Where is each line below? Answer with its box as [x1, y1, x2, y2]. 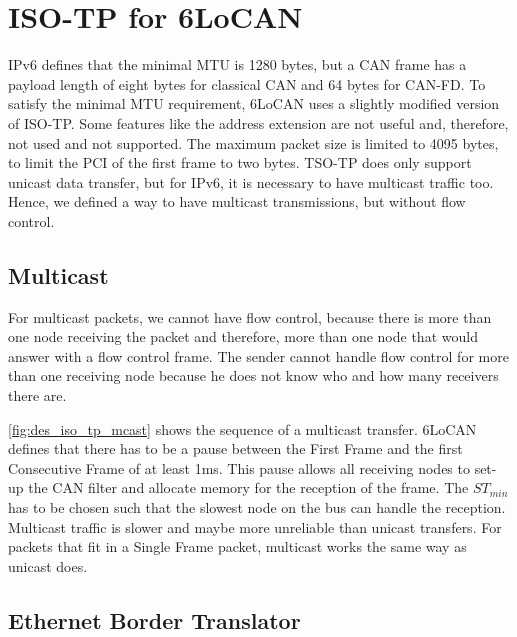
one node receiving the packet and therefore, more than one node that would [8, 326, 478, 347]
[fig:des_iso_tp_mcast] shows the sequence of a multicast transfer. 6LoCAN [8, 418, 477, 439]
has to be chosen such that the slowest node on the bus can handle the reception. [8, 497, 506, 518]
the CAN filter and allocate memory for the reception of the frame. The [28, 477, 469, 498]
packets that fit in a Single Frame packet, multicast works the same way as [8, 536, 467, 557]
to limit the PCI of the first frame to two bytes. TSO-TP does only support [8, 152, 472, 173]
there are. [8, 385, 67, 406]
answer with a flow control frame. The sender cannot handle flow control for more [8, 345, 509, 366]
